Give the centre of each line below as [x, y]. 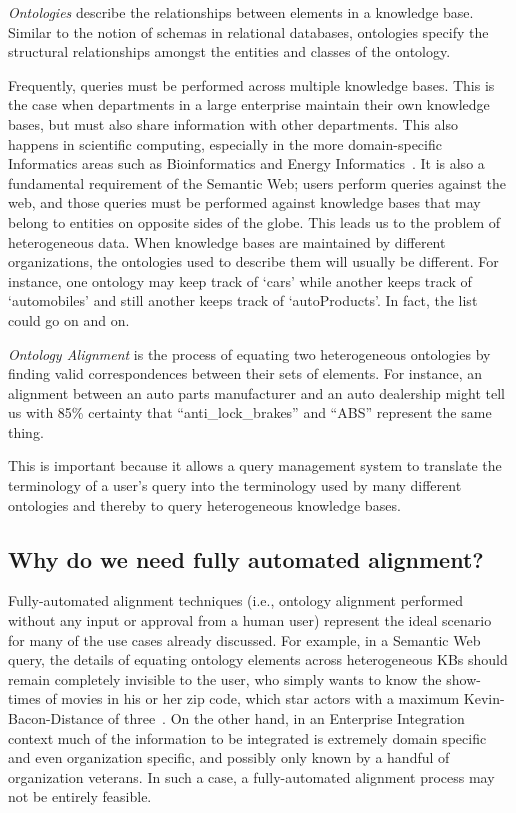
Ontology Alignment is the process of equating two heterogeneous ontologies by [249, 353]
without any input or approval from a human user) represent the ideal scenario [250, 620]
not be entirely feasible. [80, 796]
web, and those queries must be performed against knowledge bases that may [244, 202]
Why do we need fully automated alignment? [246, 558]
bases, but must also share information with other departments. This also [233, 123]
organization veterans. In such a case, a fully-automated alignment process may [251, 776]
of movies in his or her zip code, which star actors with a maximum [252, 698]
